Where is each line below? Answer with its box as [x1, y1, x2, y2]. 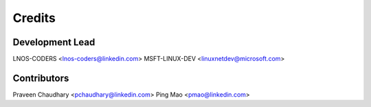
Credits [12, 10, 56, 25]
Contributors [12, 72, 69, 84]
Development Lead [12, 36, 95, 48]
